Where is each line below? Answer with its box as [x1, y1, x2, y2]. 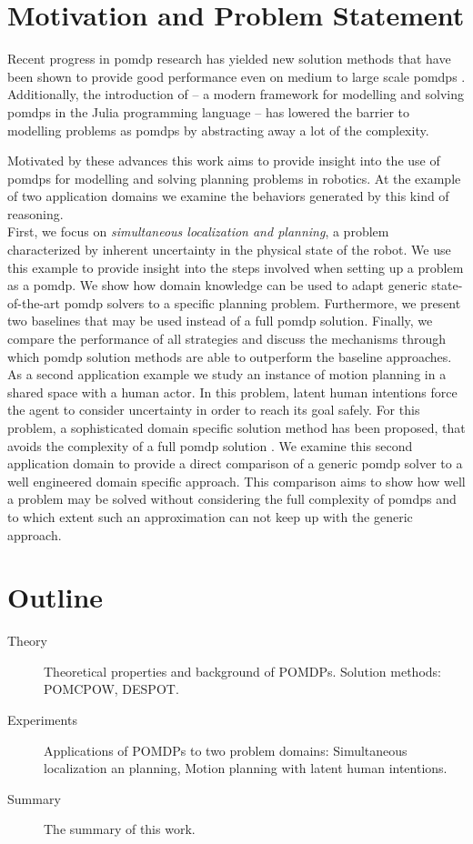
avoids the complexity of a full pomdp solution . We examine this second [7, 436, 413, 455]
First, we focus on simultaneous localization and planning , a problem [7, 222, 389, 241]
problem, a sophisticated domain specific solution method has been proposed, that [7, 418, 466, 437]
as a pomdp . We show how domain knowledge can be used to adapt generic [7, 276, 428, 295]
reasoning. [7, 204, 64, 223]
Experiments [7, 710, 77, 729]
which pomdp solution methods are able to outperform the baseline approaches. [7, 347, 452, 366]
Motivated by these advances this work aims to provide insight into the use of [7, 151, 440, 170]
